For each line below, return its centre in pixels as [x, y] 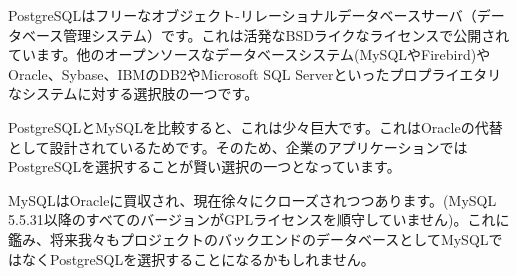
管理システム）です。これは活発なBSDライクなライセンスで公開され [286, 34]
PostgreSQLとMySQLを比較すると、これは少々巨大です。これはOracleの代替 [255, 126]
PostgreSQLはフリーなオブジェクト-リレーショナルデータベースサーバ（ [242, 15]
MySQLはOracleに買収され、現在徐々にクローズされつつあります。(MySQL [252, 199]
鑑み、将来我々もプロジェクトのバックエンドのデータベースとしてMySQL [248, 238]
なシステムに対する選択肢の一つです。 [133, 93]
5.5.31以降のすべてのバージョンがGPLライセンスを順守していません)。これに [259, 219]
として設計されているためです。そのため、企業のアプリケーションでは [238, 146]
